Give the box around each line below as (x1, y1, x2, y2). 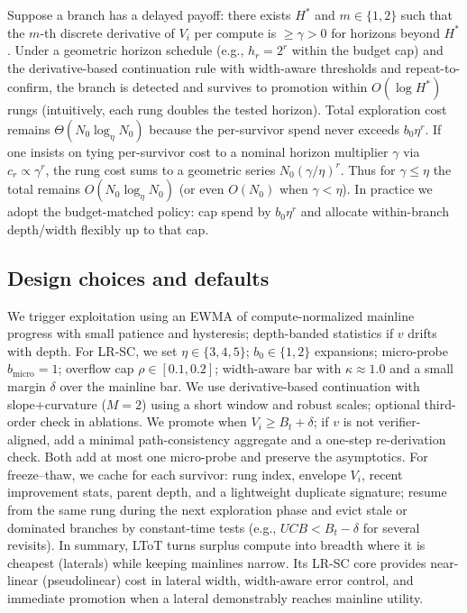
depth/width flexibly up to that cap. (7, 219, 209, 238)
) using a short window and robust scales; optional (142, 394, 420, 413)
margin (7, 376, 46, 395)
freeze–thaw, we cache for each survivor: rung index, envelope (7, 464, 346, 483)
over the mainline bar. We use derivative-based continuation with (60, 376, 420, 395)
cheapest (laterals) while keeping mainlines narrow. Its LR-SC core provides (7, 553, 426, 572)
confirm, (7, 78, 52, 96)
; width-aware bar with (215, 359, 342, 378)
